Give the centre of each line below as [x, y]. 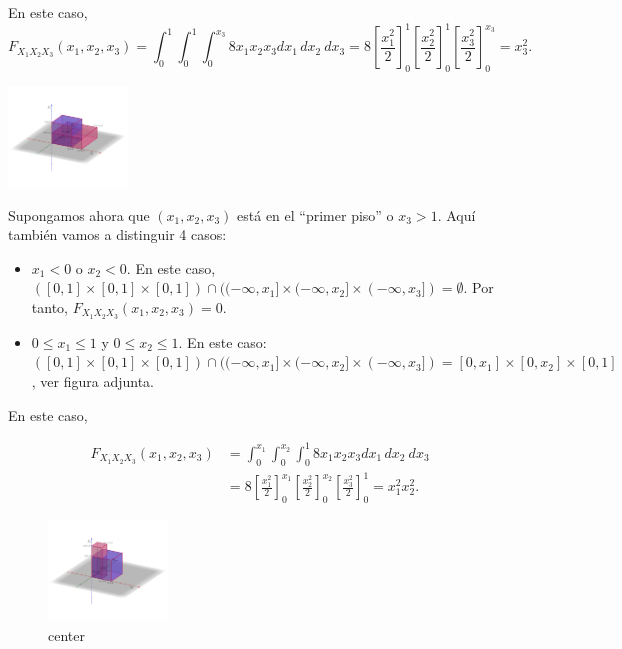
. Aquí [456, 214]
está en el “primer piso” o [315, 214]
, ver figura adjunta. [93, 381]
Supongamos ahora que [79, 214]
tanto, [49, 306]
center [66, 634]
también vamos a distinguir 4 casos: [117, 234]
